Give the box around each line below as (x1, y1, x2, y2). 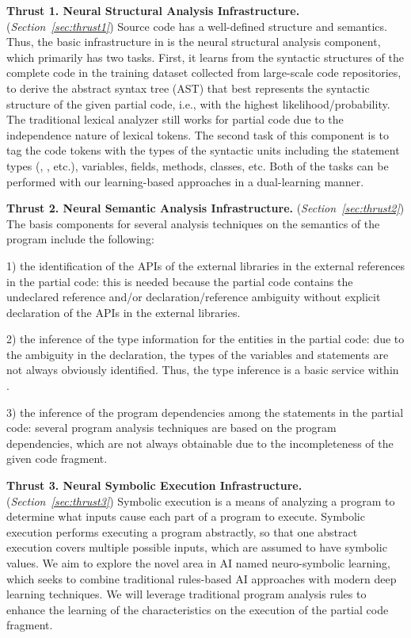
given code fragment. (6, 450, 108, 467)
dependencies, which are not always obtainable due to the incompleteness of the (6, 434, 394, 451)
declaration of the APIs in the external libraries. (6, 304, 241, 320)
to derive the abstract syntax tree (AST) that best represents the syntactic (6, 79, 370, 96)
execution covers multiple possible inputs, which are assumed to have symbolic (6, 539, 387, 556)
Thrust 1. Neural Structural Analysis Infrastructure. (6, 2, 300, 18)
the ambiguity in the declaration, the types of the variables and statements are (6, 346, 389, 362)
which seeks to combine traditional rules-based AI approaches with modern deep (6, 570, 397, 586)
